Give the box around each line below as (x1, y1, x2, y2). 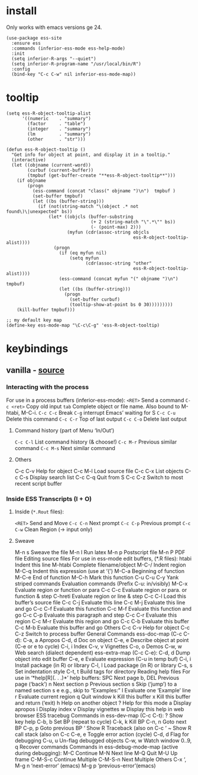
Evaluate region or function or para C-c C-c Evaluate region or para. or (14, 587, 187, 594)
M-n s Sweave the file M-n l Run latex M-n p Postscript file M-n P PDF (14, 549, 186, 556)
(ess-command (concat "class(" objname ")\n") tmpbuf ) (32, 188, 176, 194)
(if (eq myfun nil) (59, 250, 108, 256)
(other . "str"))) (27, 136, 86, 142)
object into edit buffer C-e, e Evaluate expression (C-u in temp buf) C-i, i (14, 656, 191, 663)
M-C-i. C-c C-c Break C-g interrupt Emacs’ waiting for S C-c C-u (21, 409, 176, 416)
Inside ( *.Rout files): (14, 508, 64, 515)
